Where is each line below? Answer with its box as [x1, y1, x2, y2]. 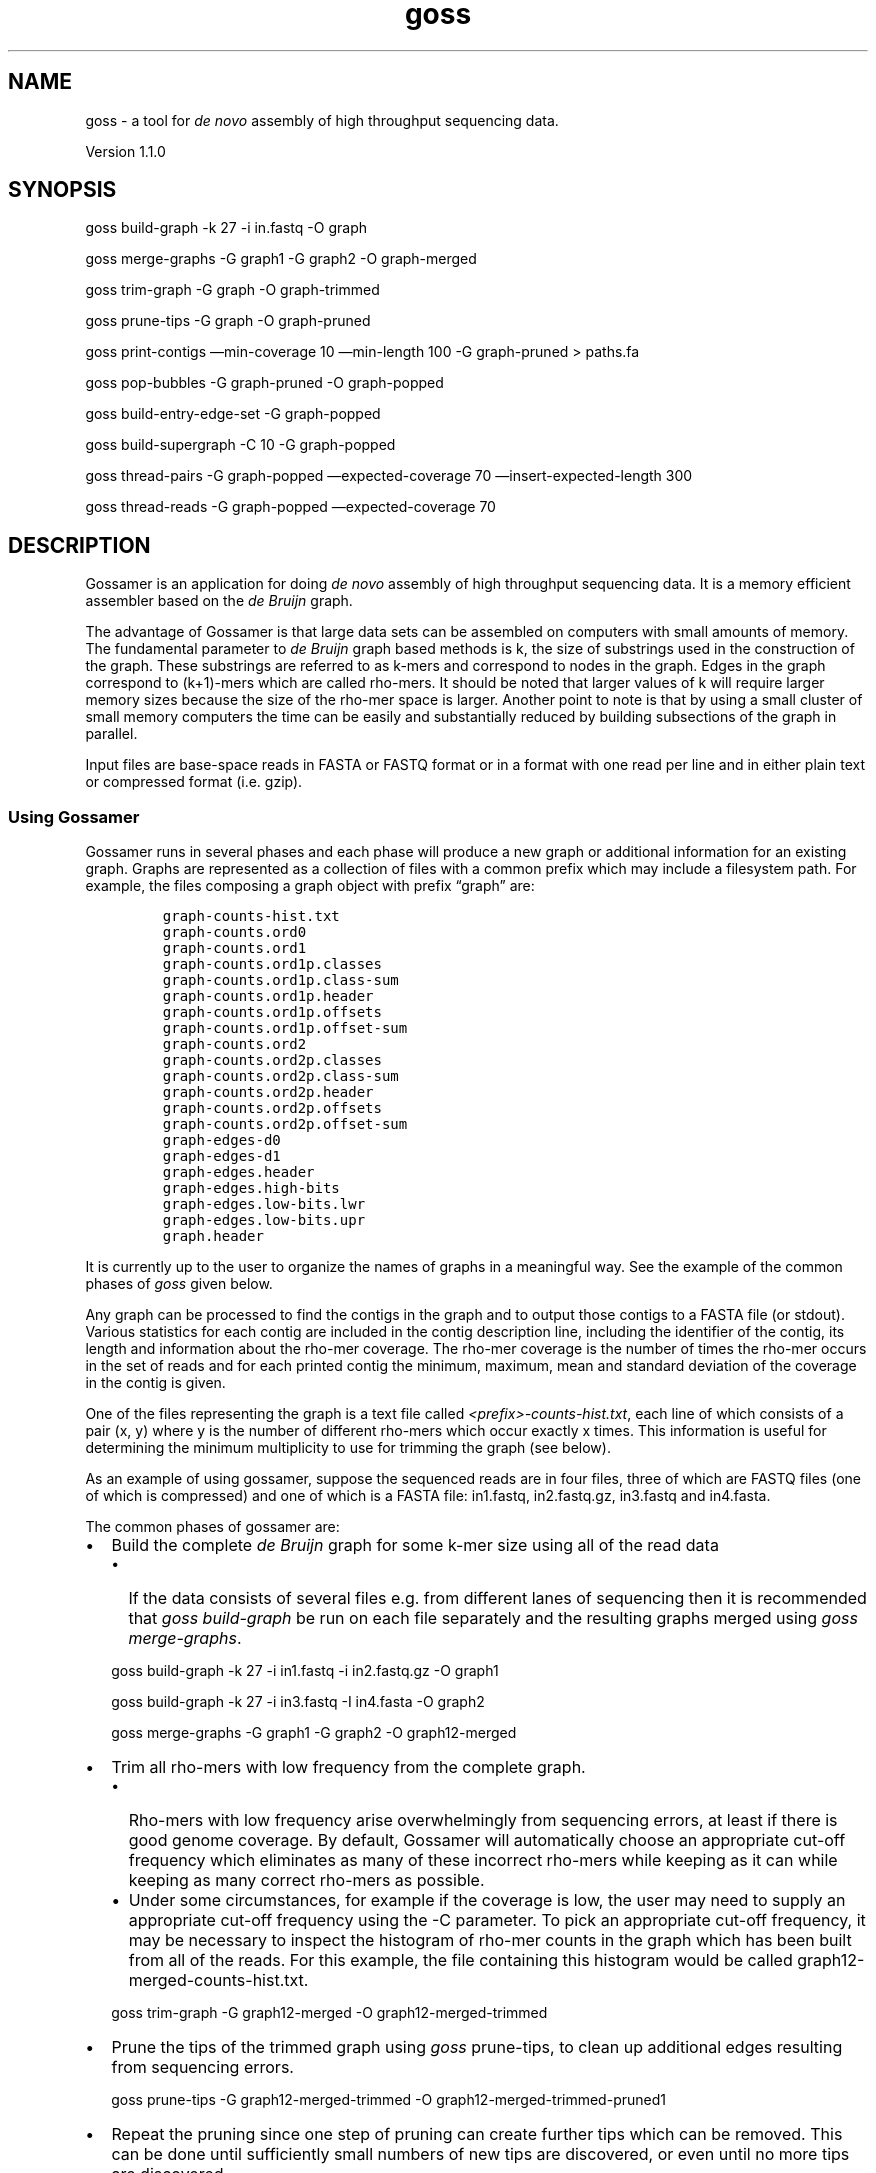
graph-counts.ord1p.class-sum [162, 972, 399, 989]
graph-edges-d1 [162, 1148, 281, 1165]
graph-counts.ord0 [162, 924, 307, 941]
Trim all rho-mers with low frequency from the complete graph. [111, 1757, 586, 1778]
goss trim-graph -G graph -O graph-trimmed [85, 281, 380, 299]
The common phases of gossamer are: [85, 1518, 340, 1536]
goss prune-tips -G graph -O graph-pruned [85, 312, 371, 330]
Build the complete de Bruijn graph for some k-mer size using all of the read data [111, 1535, 719, 1556]
